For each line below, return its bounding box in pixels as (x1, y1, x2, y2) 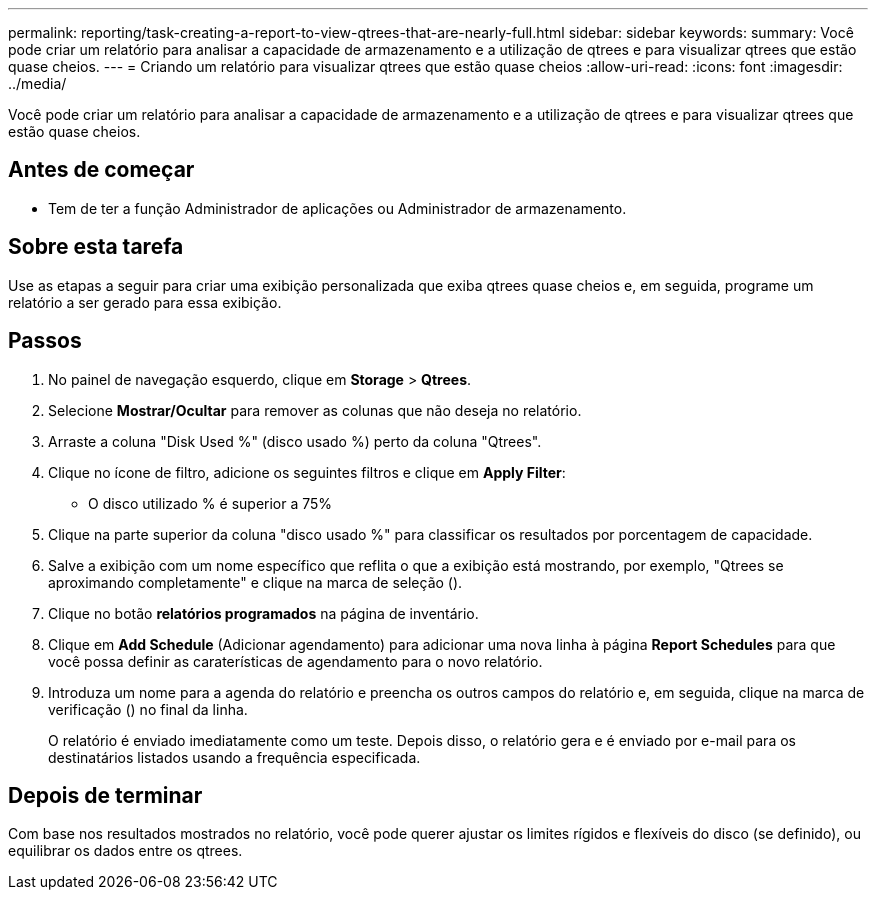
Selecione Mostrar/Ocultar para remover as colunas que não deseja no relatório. (48, 401, 582, 419)
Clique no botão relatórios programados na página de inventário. (48, 604, 479, 622)
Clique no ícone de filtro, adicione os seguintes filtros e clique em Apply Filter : (48, 463, 566, 481)
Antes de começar (8, 157, 195, 183)
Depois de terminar (8, 782, 203, 808)
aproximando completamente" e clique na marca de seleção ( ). (48, 573, 463, 591)
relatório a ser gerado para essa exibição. (8, 293, 282, 311)
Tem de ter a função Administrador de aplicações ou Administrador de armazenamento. (48, 199, 627, 217)
